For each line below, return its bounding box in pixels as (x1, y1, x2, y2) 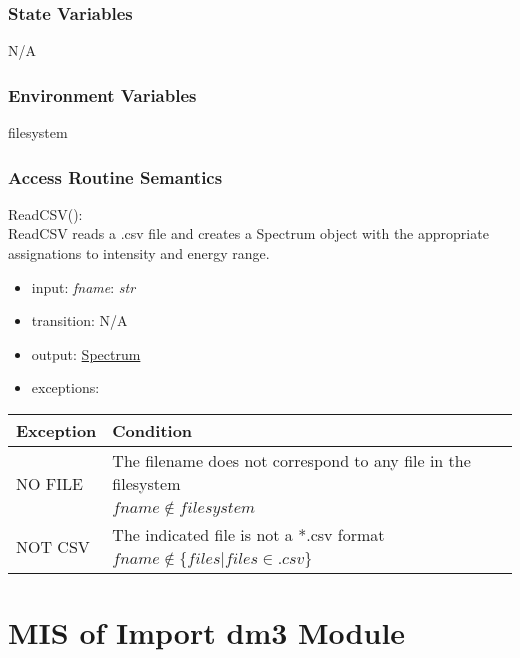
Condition (112, 419, 193, 442)
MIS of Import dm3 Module (8, 612, 406, 653)
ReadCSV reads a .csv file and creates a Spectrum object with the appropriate (8, 223, 489, 244)
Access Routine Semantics (8, 164, 223, 189)
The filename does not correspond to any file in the (112, 449, 471, 472)
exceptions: (31, 377, 100, 398)
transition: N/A (31, 310, 128, 331)
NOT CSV (16, 534, 90, 558)
